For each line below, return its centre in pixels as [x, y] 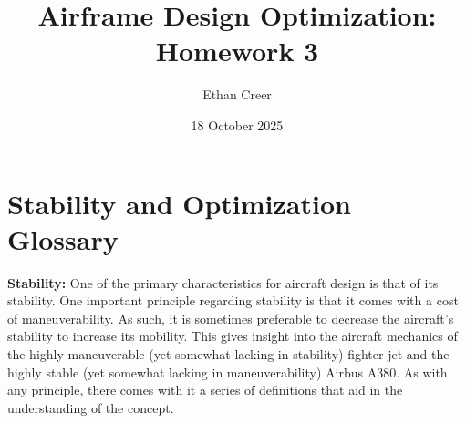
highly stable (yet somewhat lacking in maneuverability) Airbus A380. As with [228, 371]
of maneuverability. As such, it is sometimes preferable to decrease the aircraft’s [231, 318]
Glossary [63, 238]
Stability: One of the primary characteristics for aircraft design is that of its [223, 282]
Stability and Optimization [179, 203]
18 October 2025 [237, 124]
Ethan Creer [237, 94]
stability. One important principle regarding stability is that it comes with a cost [233, 300]
